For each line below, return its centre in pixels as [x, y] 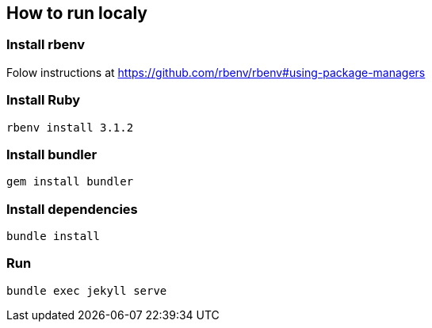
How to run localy [77, 13]
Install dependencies [72, 209]
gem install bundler [70, 182]
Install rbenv [46, 45]
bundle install [54, 236]
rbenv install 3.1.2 [70, 127]
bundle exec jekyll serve [87, 290]
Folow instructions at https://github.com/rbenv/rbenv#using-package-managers [216, 72]
